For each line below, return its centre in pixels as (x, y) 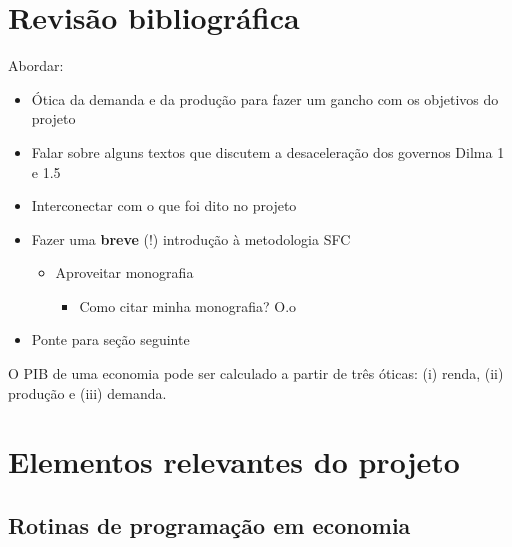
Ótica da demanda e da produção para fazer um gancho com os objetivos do (265, 98)
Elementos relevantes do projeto (234, 461)
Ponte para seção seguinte (110, 339)
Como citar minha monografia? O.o (188, 305)
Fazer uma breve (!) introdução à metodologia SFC (191, 238)
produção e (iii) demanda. (87, 392)
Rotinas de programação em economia (209, 525)
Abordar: (36, 65)
